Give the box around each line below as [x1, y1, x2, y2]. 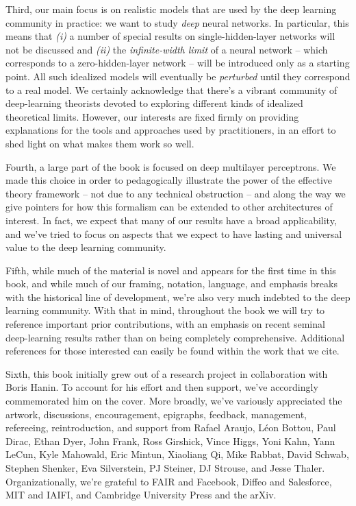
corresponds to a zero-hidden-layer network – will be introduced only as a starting [5, 56, 350, 70]
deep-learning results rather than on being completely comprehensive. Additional [5, 330, 345, 344]
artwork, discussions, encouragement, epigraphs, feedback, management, [5, 407, 307, 421]
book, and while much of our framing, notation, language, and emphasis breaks [5, 276, 338, 291]
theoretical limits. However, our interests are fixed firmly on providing [5, 109, 299, 123]
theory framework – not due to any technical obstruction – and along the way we [5, 186, 346, 200]
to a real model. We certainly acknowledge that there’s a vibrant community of [5, 82, 338, 97]
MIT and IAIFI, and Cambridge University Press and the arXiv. [5, 487, 277, 502]
